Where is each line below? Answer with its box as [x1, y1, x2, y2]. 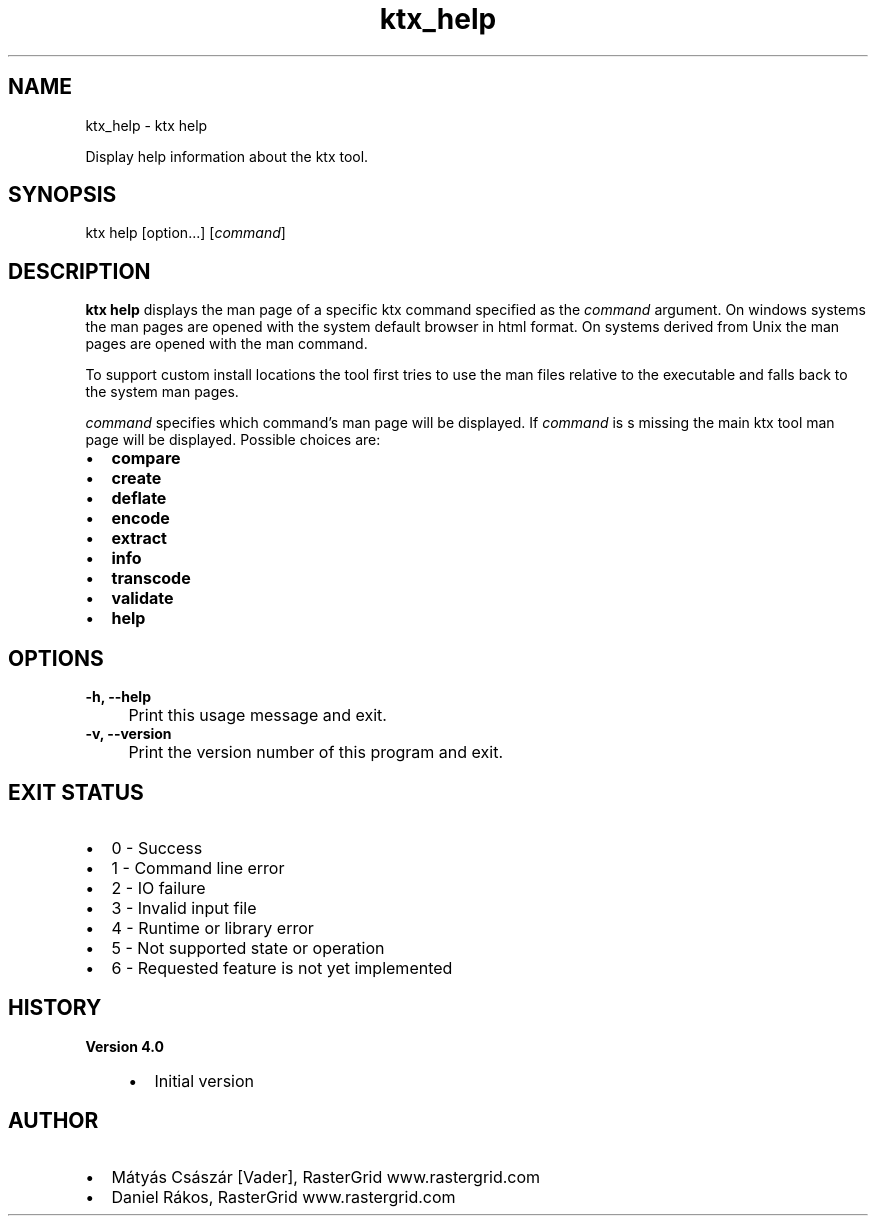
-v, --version [85, 725, 172, 743]
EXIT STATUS [8, 779, 144, 805]
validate [111, 588, 174, 609]
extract [111, 528, 167, 549]
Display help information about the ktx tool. [85, 147, 369, 165]
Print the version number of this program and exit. [128, 742, 504, 763]
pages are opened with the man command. [85, 335, 368, 353]
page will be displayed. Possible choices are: [85, 431, 381, 449]
